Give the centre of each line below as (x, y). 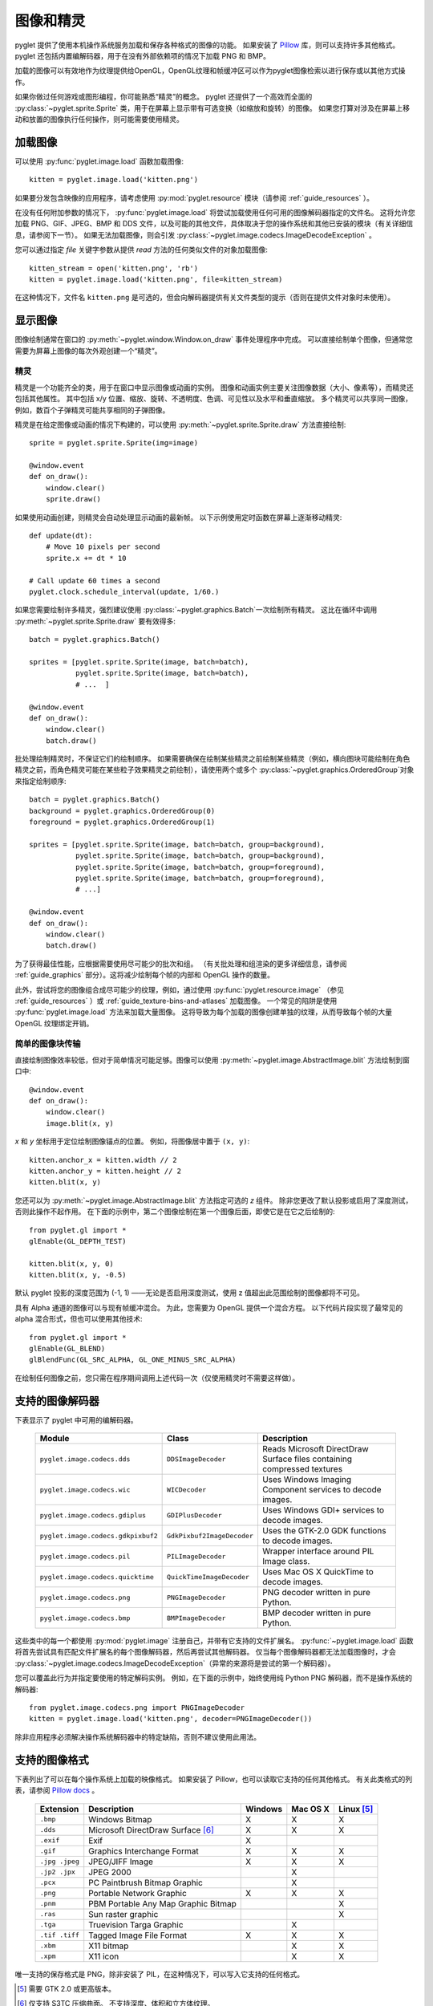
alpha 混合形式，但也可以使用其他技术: (79, 1319)
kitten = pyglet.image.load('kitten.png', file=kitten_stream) (156, 279)
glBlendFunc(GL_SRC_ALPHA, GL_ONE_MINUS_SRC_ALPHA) (133, 1360)
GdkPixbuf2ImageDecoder (210, 1535)
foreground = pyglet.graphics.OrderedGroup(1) (122, 822)
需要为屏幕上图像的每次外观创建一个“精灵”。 (88, 351)
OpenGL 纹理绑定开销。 (54, 1023)
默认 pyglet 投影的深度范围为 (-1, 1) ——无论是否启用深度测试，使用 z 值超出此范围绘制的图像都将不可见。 (189, 1293)
